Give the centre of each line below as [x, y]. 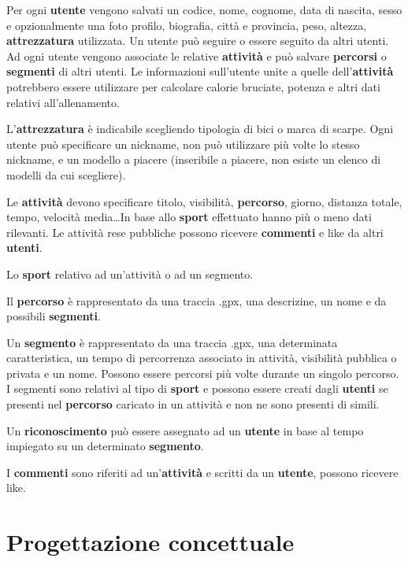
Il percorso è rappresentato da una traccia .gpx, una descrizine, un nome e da [197, 300]
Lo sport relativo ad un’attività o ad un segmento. [130, 274]
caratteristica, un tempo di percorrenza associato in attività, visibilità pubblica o [202, 358]
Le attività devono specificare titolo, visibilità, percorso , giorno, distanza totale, [204, 201]
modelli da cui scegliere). [66, 174]
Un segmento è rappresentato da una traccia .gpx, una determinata [172, 342]
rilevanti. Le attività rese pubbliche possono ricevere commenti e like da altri [195, 232]
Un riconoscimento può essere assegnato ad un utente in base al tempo [185, 430]
